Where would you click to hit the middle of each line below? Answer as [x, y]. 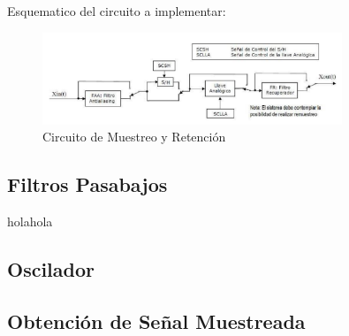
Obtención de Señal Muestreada [156, 321]
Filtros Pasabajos [87, 184]
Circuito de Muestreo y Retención [134, 137]
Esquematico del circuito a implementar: [117, 11]
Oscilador [51, 268]
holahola [30, 221]
